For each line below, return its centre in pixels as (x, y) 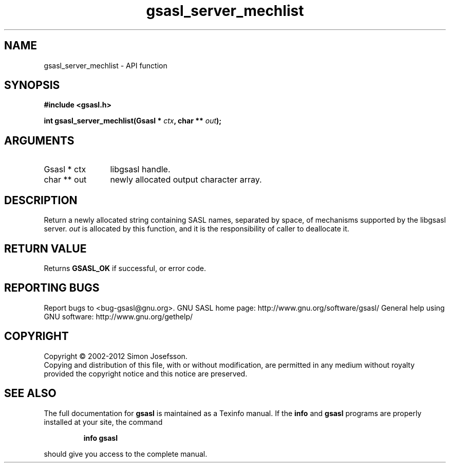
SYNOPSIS (32, 85)
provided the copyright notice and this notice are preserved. (146, 373)
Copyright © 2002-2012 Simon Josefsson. (116, 356)
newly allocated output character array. (186, 180)
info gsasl (100, 438)
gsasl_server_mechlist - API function (106, 65)
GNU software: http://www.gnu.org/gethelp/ (118, 316)
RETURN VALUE (45, 248)
